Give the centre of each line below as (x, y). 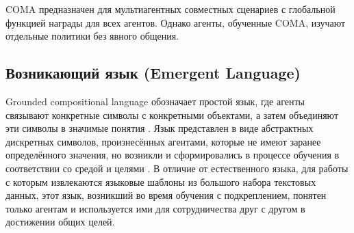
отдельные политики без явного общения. (92, 36)
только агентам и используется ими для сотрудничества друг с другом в (155, 208)
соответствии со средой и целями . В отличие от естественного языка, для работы (177, 168)
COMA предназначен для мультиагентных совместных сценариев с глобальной (170, 9)
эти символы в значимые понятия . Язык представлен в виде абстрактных (160, 128)
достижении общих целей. (60, 222)
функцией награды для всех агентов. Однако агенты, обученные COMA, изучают (176, 22)
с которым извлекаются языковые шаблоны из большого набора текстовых (161, 181)
